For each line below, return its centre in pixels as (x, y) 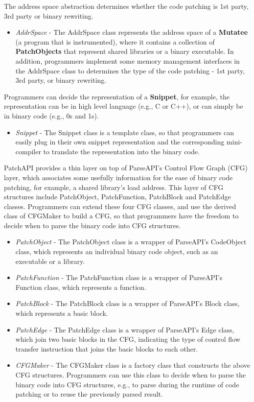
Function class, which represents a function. (81, 287)
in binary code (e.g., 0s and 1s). (51, 115)
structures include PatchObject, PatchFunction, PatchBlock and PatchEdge (117, 197)
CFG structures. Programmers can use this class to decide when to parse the (131, 375)
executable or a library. (50, 261)
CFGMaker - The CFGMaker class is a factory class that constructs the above (133, 365)
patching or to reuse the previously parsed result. (89, 394)
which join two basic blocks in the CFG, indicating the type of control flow (128, 339)
